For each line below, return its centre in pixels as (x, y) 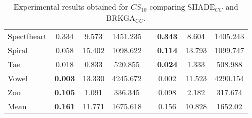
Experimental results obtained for (71, 7)
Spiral (18, 50)
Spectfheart (27, 36)
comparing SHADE (182, 7)
